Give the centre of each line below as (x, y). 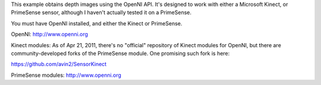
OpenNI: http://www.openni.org (50, 34)
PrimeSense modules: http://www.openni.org (66, 75)
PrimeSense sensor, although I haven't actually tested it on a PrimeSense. (101, 12)
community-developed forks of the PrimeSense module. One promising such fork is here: (120, 53)
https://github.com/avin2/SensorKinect (59, 64)
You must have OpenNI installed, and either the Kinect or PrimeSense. (97, 23)
